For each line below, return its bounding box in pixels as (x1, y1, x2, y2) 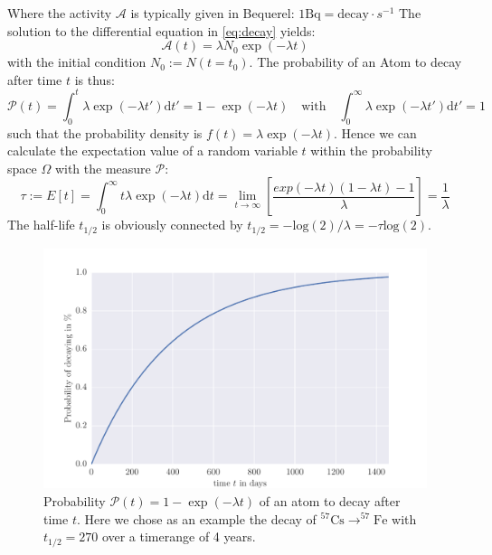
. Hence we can (334, 123, 417, 142)
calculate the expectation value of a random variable (7, 141, 298, 160)
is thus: (74, 70, 115, 89)
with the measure (54, 158, 151, 177)
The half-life (7, 215, 75, 234)
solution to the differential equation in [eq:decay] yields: (7, 21, 316, 40)
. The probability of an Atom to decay (249, 52, 462, 71)
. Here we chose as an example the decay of (76, 509, 317, 528)
